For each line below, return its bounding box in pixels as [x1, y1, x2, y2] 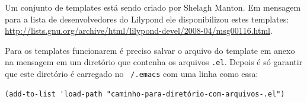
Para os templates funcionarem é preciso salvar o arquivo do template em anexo [5, 44, 295, 56]
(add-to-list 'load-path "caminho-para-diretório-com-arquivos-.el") [5, 89, 285, 98]
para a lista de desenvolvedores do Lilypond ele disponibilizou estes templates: [5, 12, 289, 25]
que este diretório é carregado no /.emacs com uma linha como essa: [5, 67, 258, 80]
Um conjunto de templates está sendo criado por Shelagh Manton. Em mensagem [5, 1, 301, 13]
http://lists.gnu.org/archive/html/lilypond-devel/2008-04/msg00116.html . [5, 24, 273, 37]
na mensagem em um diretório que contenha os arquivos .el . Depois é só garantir [5, 56, 303, 68]
